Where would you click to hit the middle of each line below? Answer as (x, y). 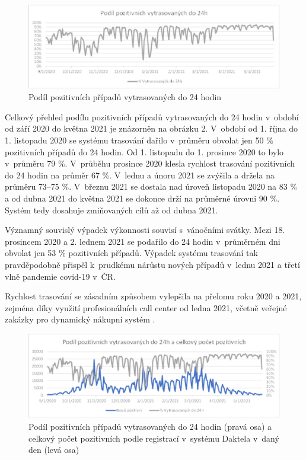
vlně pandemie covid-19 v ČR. (60, 276)
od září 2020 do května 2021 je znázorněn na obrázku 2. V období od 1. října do (152, 128)
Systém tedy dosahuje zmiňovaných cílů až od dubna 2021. (111, 210)
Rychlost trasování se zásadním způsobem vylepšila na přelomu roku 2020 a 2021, (153, 296)
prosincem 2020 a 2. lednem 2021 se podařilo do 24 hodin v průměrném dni (143, 241)
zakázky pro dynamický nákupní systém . (80, 319)
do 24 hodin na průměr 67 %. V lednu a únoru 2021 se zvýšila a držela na (140, 175)
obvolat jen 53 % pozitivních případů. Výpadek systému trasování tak (131, 253)
